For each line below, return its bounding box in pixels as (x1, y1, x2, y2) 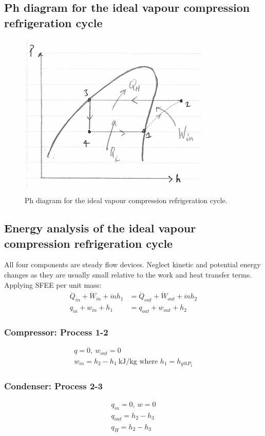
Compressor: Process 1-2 (4, 325, 108, 338)
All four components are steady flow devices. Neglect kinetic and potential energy (4, 259, 261, 270)
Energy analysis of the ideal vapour (4, 220, 196, 236)
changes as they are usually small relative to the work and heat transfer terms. (4, 269, 252, 280)
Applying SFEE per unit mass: (4, 279, 102, 290)
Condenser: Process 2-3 (4, 379, 103, 392)
